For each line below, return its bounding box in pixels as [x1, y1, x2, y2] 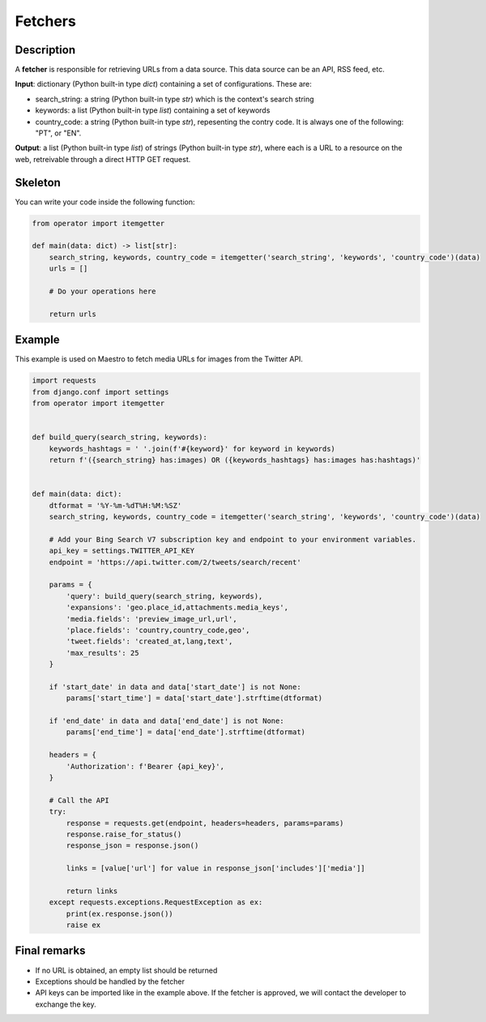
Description [15, 43, 76, 57]
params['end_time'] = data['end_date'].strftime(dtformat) [66, 728, 306, 737]
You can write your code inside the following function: [15, 197, 195, 207]
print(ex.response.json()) [66, 909, 173, 918]
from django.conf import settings [32, 387, 169, 396]
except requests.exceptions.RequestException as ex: [49, 898, 263, 907]
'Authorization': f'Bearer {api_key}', [66, 762, 224, 771]
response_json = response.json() [66, 841, 199, 850]
